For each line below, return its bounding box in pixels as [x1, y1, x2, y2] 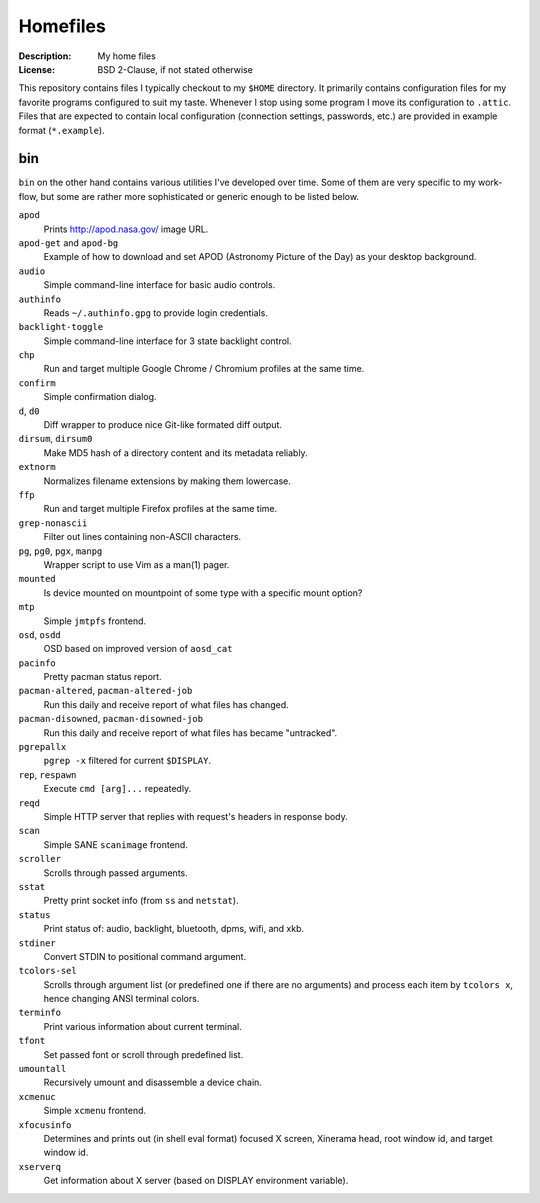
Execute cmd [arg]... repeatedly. [43, 783, 192, 795]
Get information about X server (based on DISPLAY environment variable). [43, 1175, 349, 1187]
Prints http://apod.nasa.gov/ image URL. [43, 223, 209, 235]
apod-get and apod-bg [18, 236, 119, 249]
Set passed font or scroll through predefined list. [43, 1048, 244, 1060]
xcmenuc [18, 1091, 57, 1102]
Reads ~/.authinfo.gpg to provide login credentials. [43, 306, 269, 319]
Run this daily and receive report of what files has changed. [43, 698, 289, 710]
